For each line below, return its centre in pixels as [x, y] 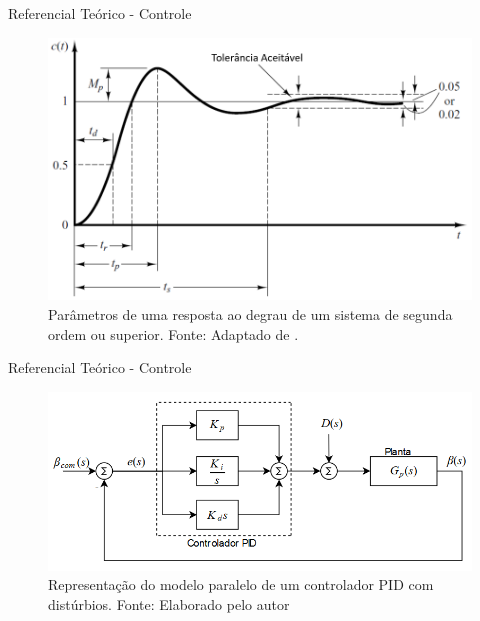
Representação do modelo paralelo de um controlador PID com [241, 584]
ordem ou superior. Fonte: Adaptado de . [173, 333]
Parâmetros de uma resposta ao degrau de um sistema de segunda [250, 313]
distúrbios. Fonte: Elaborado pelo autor [169, 603]
